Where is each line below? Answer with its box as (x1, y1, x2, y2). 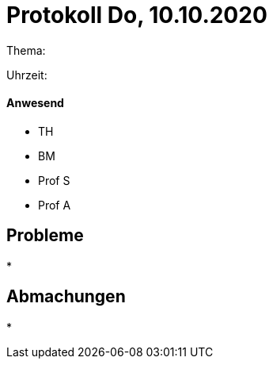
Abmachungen (6, 286, 126, 307)
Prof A (38, 198, 71, 212)
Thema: (6, 43, 46, 57)
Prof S (38, 173, 70, 187)
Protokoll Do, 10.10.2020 (6, 2, 267, 29)
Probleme (6, 225, 84, 246)
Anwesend (6, 96, 64, 110)
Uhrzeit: (6, 67, 47, 82)
